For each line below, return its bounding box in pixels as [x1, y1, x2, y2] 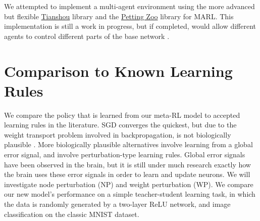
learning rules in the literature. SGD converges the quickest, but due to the [4, 119, 237, 130]
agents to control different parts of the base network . [4, 30, 170, 41]
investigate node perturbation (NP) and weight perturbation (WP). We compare [4, 179, 253, 189]
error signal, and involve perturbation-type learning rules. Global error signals [4, 149, 245, 160]
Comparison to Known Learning [4, 60, 233, 81]
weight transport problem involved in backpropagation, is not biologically [4, 129, 231, 140]
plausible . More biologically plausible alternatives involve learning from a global [4, 139, 253, 150]
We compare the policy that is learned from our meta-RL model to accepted [4, 109, 240, 120]
